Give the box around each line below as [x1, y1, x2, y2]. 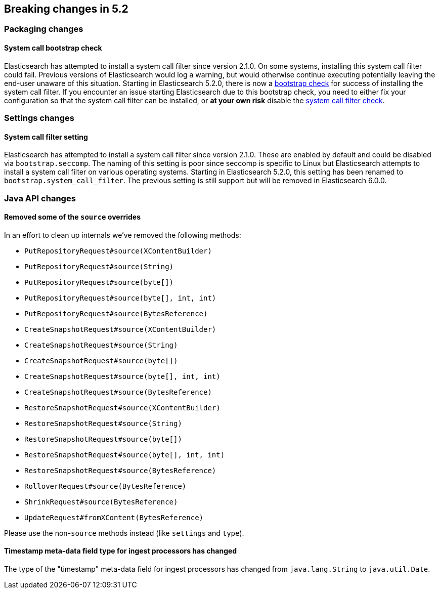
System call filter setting [4, 132, 88, 141]
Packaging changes [4, 24, 83, 34]
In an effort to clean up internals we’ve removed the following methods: [4, 230, 241, 239]
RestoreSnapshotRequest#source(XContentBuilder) [24, 403, 221, 412]
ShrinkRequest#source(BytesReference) [24, 497, 178, 506]
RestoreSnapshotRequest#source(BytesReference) [24, 466, 216, 475]
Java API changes [4, 193, 76, 203]
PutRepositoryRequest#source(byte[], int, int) [24, 293, 216, 302]
